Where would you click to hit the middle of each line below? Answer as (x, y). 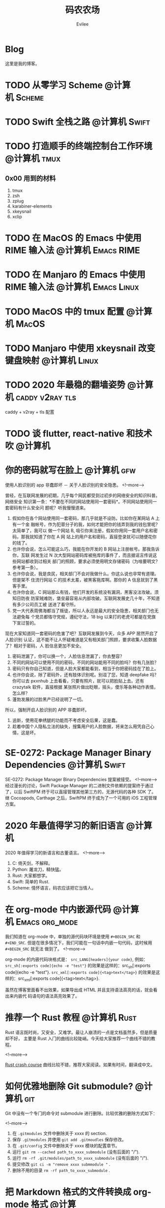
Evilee (82, 24)
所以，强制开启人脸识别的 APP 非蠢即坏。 (47, 710)
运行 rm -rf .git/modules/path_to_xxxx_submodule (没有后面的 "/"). (80, 1158)
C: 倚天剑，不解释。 (32, 863)
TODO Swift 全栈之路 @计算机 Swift (78, 122)
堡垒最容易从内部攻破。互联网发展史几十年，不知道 (108, 598)
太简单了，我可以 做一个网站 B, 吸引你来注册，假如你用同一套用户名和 (83, 530)
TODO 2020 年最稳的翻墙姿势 (65, 385)
